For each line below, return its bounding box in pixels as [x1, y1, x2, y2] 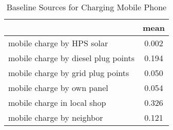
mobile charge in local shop [8, 97, 106, 108]
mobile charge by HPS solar [8, 37, 108, 49]
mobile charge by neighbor [8, 112, 103, 123]
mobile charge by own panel [8, 82, 108, 94]
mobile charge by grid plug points [8, 67, 129, 79]
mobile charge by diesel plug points [8, 52, 135, 64]
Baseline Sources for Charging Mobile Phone [6, 1, 167, 13]
